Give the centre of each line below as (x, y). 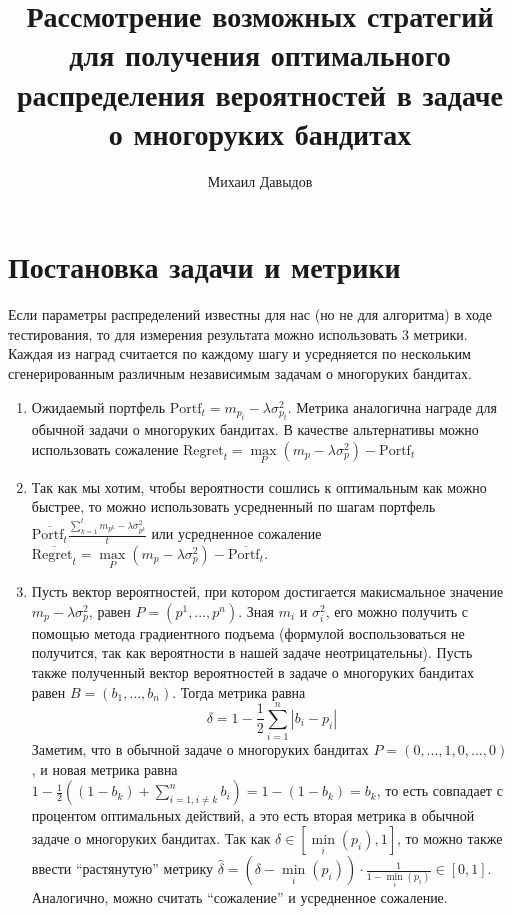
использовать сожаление (105, 448)
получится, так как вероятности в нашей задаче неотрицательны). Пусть (252, 652)
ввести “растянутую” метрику (122, 868)
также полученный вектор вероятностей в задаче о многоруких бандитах (252, 671)
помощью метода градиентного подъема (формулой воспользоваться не (248, 632)
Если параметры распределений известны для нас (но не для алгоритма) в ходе (250, 314)
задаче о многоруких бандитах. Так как (151, 838)
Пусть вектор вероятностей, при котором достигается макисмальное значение (267, 591)
